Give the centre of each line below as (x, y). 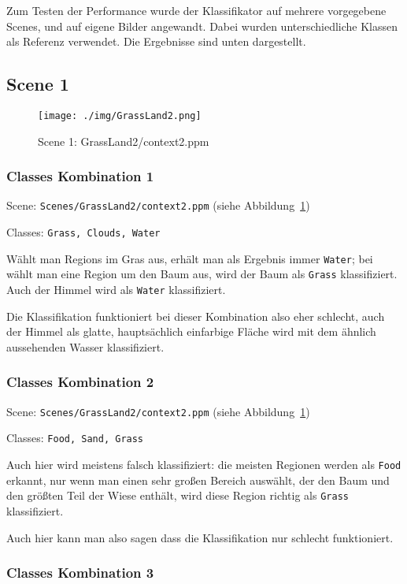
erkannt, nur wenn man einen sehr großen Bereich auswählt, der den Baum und (198, 480)
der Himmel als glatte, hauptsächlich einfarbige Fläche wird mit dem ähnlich (191, 331)
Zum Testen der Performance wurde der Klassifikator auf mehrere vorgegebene (196, 10)
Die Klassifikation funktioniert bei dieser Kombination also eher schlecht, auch (196, 316)
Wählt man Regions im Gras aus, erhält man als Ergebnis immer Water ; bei (190, 258)
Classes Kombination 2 (80, 382)
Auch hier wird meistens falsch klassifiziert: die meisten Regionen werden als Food (204, 465)
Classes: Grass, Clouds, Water (83, 232)
